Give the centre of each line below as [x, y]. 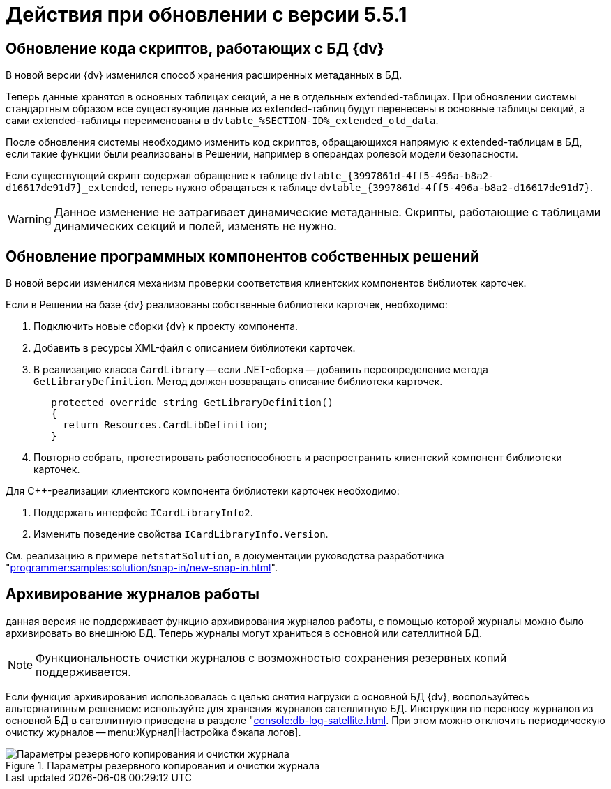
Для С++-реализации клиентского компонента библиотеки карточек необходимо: [203, 491]
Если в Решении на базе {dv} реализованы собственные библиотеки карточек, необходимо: [227, 305]
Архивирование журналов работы [133, 594]
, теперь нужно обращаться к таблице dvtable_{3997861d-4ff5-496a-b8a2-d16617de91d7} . [364, 188]
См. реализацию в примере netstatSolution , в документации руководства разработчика [225, 556]
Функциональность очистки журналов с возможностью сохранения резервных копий [271, 657]
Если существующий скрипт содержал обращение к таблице [152, 176]
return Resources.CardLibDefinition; [166, 425]
